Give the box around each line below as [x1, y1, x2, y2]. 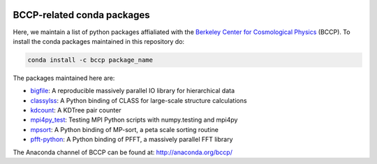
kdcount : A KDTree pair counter [30, 106, 121, 115]
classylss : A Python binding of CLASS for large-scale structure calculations [30, 96, 247, 104]
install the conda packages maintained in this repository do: [13, 37, 185, 45]
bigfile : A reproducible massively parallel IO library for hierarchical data [30, 87, 235, 95]
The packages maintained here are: [13, 74, 115, 82]
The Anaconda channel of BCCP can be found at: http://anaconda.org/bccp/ [13, 148, 233, 156]
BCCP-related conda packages [13, 9, 150, 21]
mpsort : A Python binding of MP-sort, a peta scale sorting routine [30, 125, 219, 133]
